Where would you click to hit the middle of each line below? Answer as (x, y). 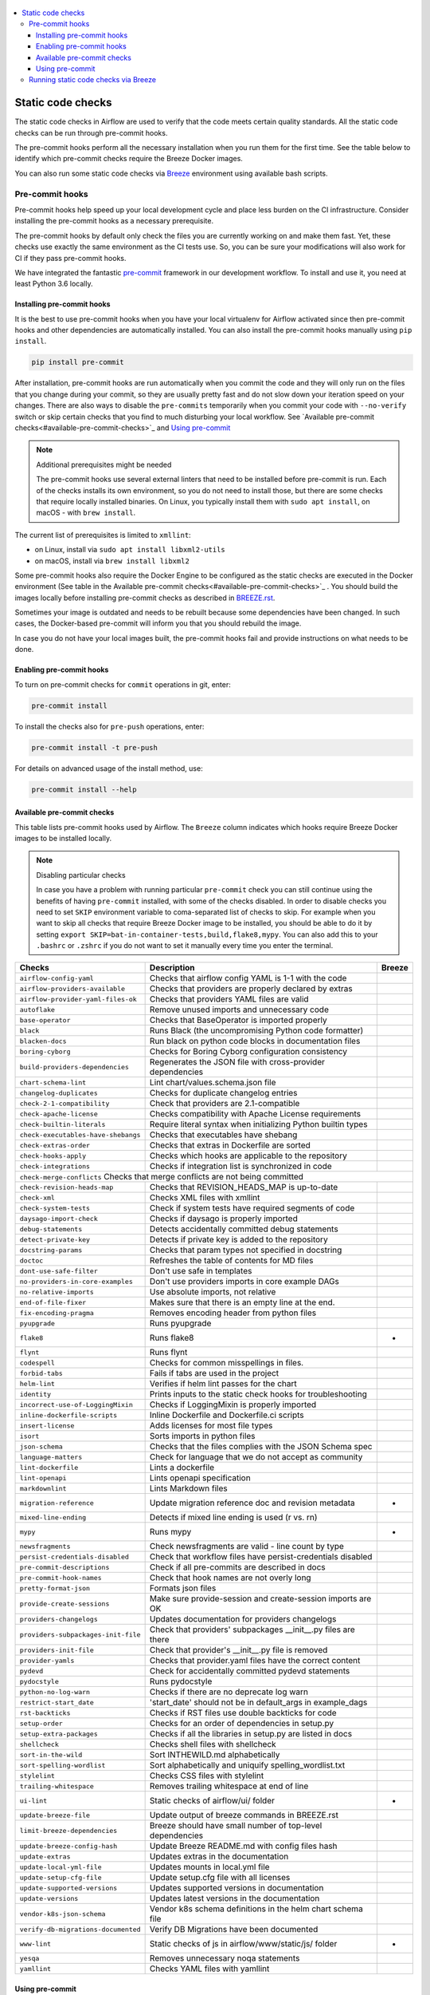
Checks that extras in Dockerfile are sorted (230, 1145)
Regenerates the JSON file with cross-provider (237, 1062)
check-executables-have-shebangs (80, 1134)
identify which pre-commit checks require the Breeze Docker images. (129, 159)
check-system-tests (55, 1208)
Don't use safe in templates (201, 1271)
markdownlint (43, 1488)
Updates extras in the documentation (219, 1857)
